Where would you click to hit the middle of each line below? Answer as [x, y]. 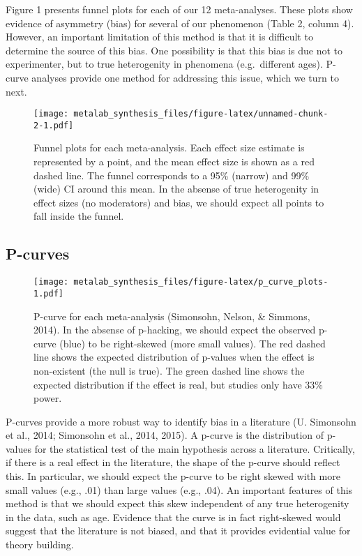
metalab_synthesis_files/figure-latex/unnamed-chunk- [201, 114]
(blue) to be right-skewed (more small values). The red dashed [193, 343]
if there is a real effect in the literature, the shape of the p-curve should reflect [173, 462]
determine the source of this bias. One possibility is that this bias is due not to [174, 50]
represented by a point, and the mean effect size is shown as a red [174, 161]
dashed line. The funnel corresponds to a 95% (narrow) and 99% [172, 175]
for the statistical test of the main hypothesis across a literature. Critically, [195, 448]
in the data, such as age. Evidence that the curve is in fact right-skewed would [173, 517]
